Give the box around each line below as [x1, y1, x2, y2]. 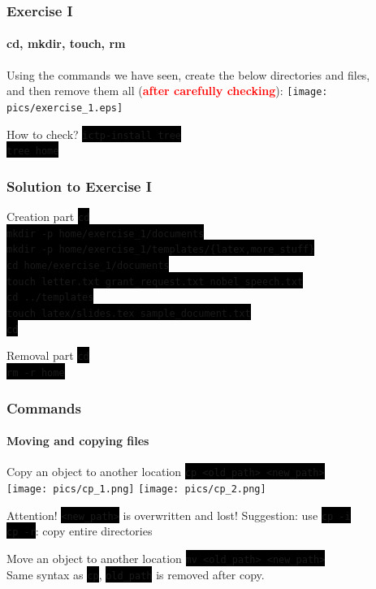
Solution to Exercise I [6, 175, 152, 196]
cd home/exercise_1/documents [6, 260, 170, 272]
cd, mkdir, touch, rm [6, 35, 126, 52]
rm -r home [6, 366, 65, 379]
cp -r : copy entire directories [6, 522, 153, 539]
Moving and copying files [6, 432, 149, 449]
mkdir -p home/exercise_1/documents [6, 227, 205, 240]
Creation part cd [6, 208, 90, 225]
